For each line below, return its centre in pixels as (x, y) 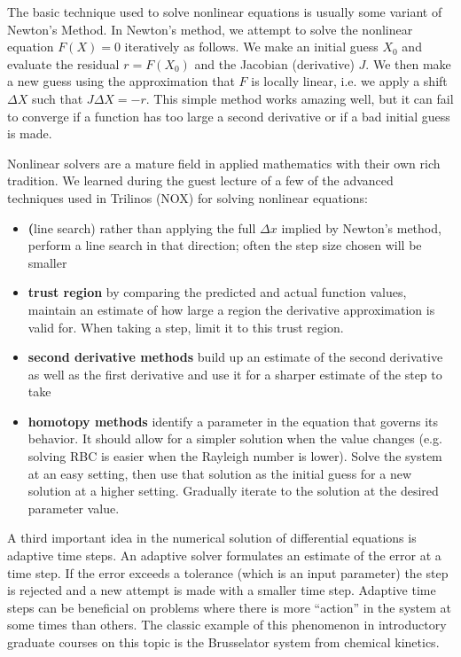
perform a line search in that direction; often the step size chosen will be (225, 245)
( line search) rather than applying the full (142, 227)
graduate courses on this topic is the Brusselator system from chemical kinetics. (223, 642)
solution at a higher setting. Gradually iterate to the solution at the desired (233, 491)
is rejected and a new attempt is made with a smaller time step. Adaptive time (222, 590)
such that (57, 98)
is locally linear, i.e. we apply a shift (349, 81)
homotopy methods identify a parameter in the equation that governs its (233, 421)
